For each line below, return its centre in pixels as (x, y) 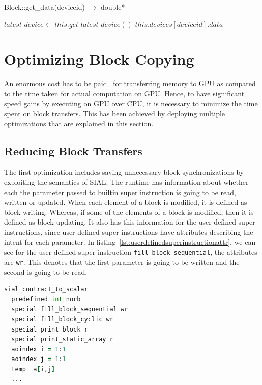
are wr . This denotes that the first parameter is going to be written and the (122, 262)
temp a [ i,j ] (33, 369)
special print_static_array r (62, 339)
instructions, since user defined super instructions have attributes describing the (129, 232)
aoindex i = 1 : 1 (39, 349)
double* (113, 7)
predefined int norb (46, 299)
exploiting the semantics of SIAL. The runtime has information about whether (126, 182)
